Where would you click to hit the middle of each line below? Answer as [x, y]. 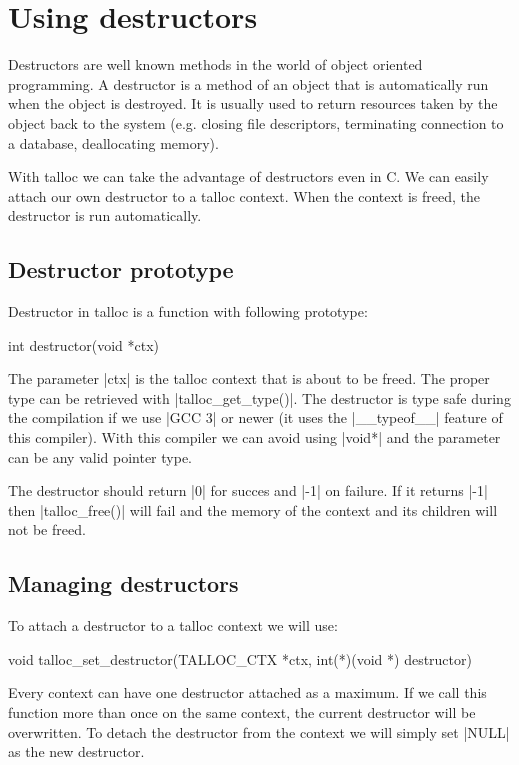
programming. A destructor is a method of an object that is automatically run [248, 83]
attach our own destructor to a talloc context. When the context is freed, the [244, 195]
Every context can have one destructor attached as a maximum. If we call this [247, 692]
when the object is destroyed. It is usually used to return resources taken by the [253, 103]
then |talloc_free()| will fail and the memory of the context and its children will [253, 509]
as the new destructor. [76, 751]
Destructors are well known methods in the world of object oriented [215, 64]
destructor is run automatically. [105, 215]
